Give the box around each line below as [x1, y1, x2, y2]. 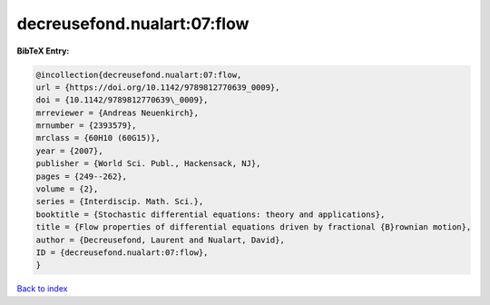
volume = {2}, [35, 184, 99, 194]
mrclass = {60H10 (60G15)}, [35, 133, 161, 143]
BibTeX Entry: [16, 45, 70, 56]
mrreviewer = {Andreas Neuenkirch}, [35, 107, 200, 118]
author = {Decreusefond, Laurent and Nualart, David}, [35, 234, 285, 245]
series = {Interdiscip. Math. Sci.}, [35, 196, 204, 207]
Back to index [16, 283, 68, 294]
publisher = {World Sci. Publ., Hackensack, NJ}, [35, 159, 261, 169]
